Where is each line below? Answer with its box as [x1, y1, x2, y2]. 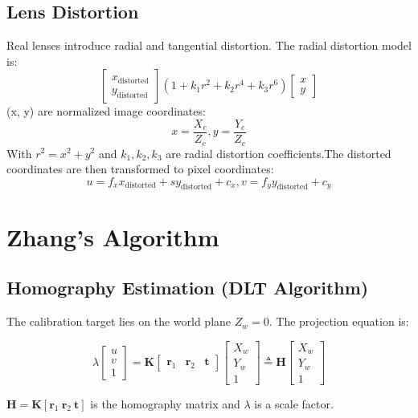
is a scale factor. [254, 395, 334, 412]
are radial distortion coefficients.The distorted [166, 144, 391, 161]
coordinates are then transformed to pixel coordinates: [6, 160, 274, 177]
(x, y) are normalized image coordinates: [6, 103, 206, 120]
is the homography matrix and [90, 395, 240, 412]
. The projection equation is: [268, 313, 409, 330]
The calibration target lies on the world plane [6, 313, 232, 330]
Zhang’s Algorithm [6, 220, 219, 253]
